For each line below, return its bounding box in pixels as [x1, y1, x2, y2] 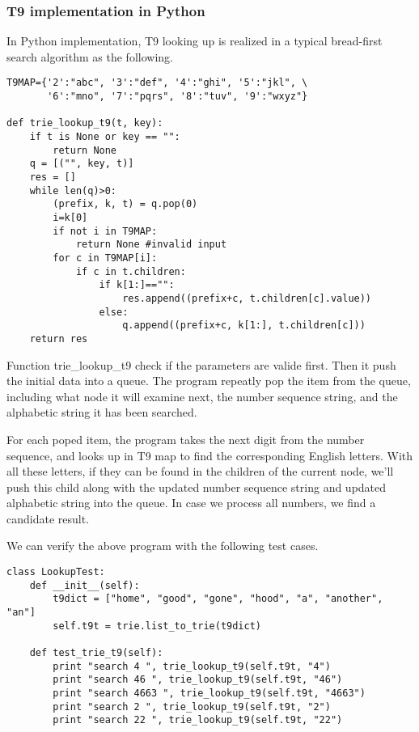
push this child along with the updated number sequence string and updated [6, 478, 387, 495]
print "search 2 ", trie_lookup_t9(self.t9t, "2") [53, 700, 331, 713]
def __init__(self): [29, 579, 140, 591]
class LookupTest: [6, 566, 105, 578]
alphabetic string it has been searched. [6, 404, 197, 421]
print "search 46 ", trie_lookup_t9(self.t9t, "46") [53, 674, 343, 686]
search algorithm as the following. [6, 48, 173, 65]
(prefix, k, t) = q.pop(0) [53, 198, 198, 210]
